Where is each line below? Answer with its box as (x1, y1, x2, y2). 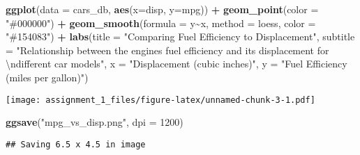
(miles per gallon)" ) (6, 70, 89, 84)
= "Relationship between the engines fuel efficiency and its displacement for (6, 42, 329, 57)
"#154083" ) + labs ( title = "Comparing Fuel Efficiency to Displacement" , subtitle (6, 29, 355, 44)
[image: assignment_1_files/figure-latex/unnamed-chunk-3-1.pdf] (6, 95, 315, 105)
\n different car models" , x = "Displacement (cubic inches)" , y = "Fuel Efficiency (6, 56, 347, 71)
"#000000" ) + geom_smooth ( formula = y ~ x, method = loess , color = (6, 15, 316, 30)
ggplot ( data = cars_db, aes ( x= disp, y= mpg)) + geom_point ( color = (6, 2, 319, 16)
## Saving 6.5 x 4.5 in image (6, 139, 146, 149)
